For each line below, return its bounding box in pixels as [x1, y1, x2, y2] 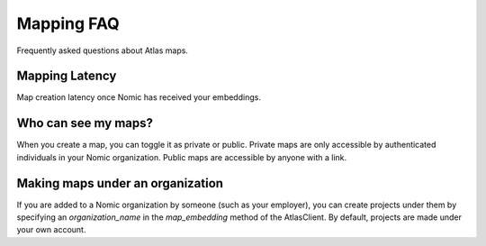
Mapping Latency [16, 68, 117, 84]
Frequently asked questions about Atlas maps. [16, 45, 189, 56]
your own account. [16, 224, 86, 235]
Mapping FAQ [16, 14, 121, 33]
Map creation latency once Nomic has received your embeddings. [16, 92, 261, 103]
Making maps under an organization [16, 176, 224, 191]
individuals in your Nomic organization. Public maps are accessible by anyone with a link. [16, 151, 347, 162]
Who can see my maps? [16, 115, 153, 131]
